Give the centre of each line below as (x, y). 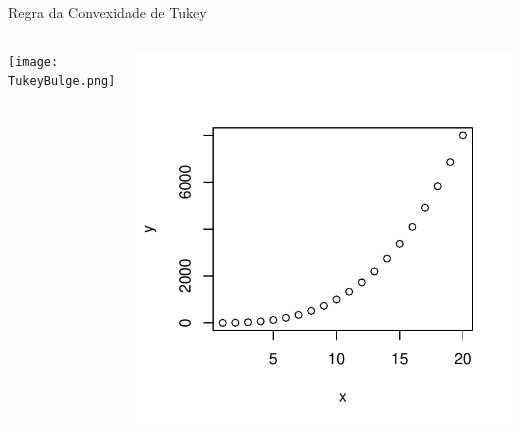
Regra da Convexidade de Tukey (107, 12)
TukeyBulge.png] (62, 81)
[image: (33, 61)
